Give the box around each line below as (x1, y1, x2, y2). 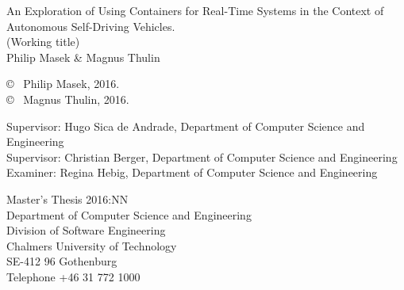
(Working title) (6, 33, 80, 50)
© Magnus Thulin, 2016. (6, 90, 129, 107)
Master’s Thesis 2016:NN (6, 190, 129, 207)
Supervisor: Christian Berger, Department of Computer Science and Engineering (6, 148, 398, 165)
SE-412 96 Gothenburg (6, 253, 117, 269)
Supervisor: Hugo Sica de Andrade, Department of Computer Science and (6, 117, 365, 134)
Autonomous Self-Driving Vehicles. (6, 17, 175, 34)
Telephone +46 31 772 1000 (6, 268, 140, 284)
